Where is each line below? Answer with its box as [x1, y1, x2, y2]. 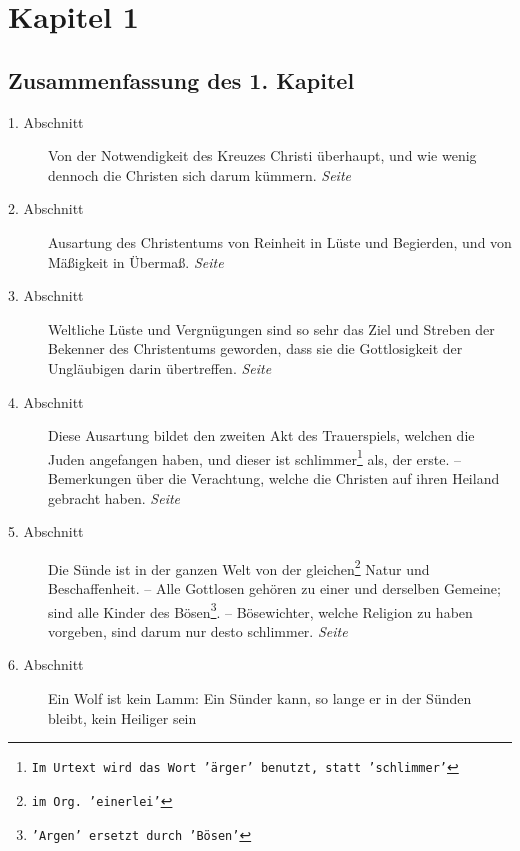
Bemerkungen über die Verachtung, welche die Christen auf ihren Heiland [48, 467, 500, 488]
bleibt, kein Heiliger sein [48, 707, 197, 728]
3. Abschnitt [8, 285, 84, 306]
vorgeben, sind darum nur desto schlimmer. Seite [48, 620, 348, 641]
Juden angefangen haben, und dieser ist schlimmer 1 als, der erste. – [48, 445, 461, 469]
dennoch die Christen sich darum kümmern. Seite [48, 164, 351, 185]
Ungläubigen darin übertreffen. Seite [48, 357, 272, 378]
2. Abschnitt [8, 198, 84, 219]
